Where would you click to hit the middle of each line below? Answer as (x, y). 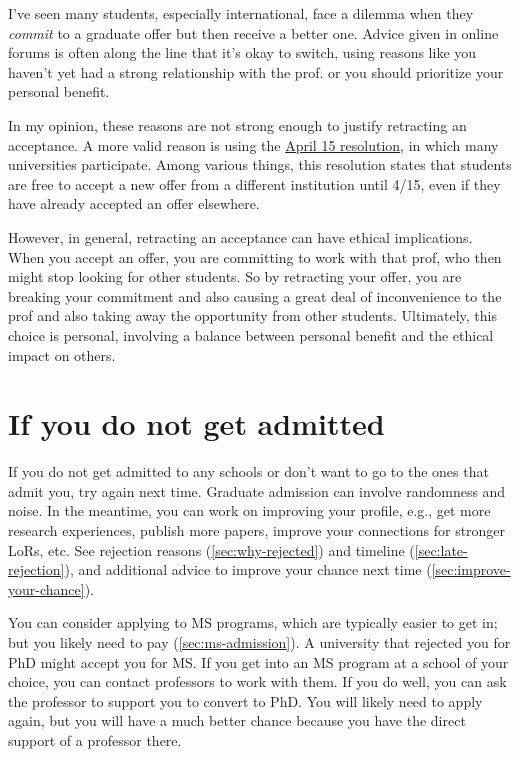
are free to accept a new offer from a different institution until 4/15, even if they (254, 183)
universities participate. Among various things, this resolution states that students (260, 164)
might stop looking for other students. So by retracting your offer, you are (235, 276)
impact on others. (62, 354)
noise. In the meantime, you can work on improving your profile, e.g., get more (249, 510)
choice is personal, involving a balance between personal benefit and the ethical (251, 334)
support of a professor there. (95, 739)
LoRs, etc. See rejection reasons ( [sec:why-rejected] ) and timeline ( (211, 549)
